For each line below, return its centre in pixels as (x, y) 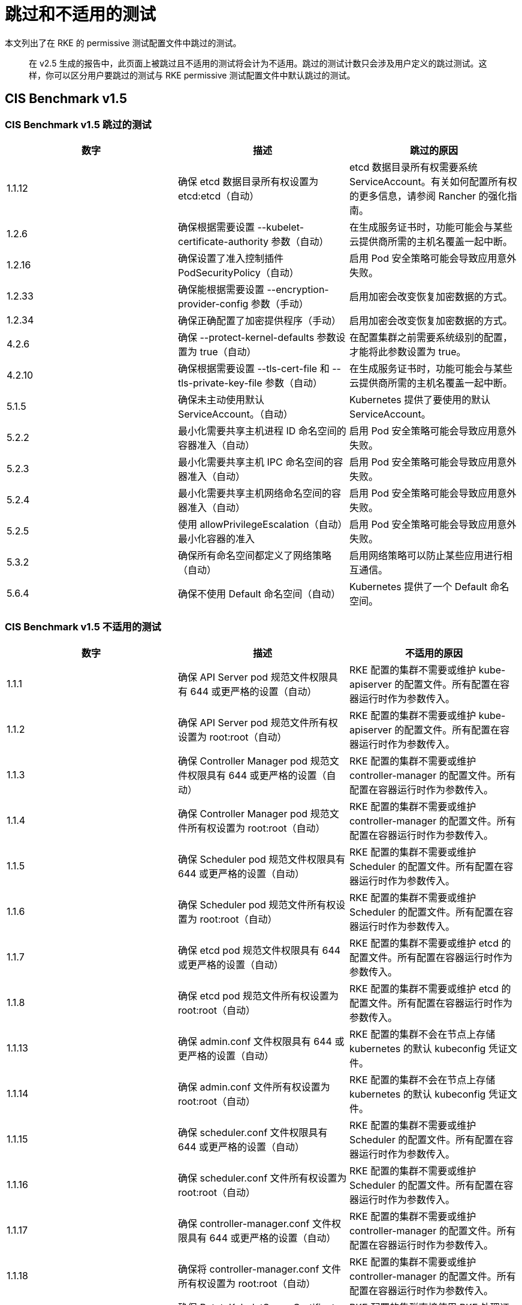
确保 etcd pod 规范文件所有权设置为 (258, 996)
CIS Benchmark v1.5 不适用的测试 (83, 627)
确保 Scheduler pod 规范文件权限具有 (262, 859)
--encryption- (298, 289)
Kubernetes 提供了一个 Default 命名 (429, 586)
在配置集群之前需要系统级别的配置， (431, 337)
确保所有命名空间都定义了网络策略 (254, 555)
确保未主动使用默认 (221, 399)
